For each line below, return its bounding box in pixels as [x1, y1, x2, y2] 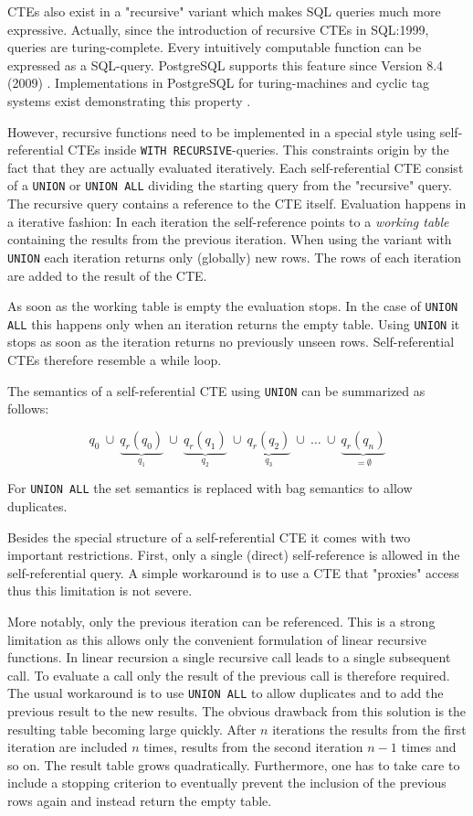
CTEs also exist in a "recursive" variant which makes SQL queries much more [7, 2, 441, 20]
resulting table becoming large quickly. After [7, 719, 257, 738]
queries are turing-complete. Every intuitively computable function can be [7, 38, 422, 57]
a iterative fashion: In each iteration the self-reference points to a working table [7, 211, 449, 231]
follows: [7, 399, 49, 418]
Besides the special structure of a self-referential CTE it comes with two [7, 527, 411, 546]
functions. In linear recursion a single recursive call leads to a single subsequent [7, 648, 451, 667]
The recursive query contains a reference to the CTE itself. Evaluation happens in [7, 194, 467, 213]
